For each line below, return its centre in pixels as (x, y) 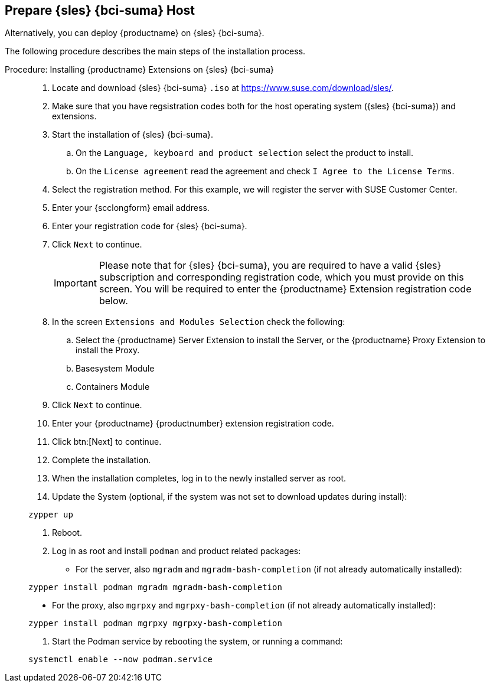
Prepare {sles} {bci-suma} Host (100, 10)
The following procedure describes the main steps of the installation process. (155, 51)
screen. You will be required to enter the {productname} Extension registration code (285, 289)
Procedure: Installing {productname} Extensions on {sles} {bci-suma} (140, 70)
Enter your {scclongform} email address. (131, 208)
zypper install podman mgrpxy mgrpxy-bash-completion (155, 623)
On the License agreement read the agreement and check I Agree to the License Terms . (265, 171)
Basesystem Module (115, 369)
